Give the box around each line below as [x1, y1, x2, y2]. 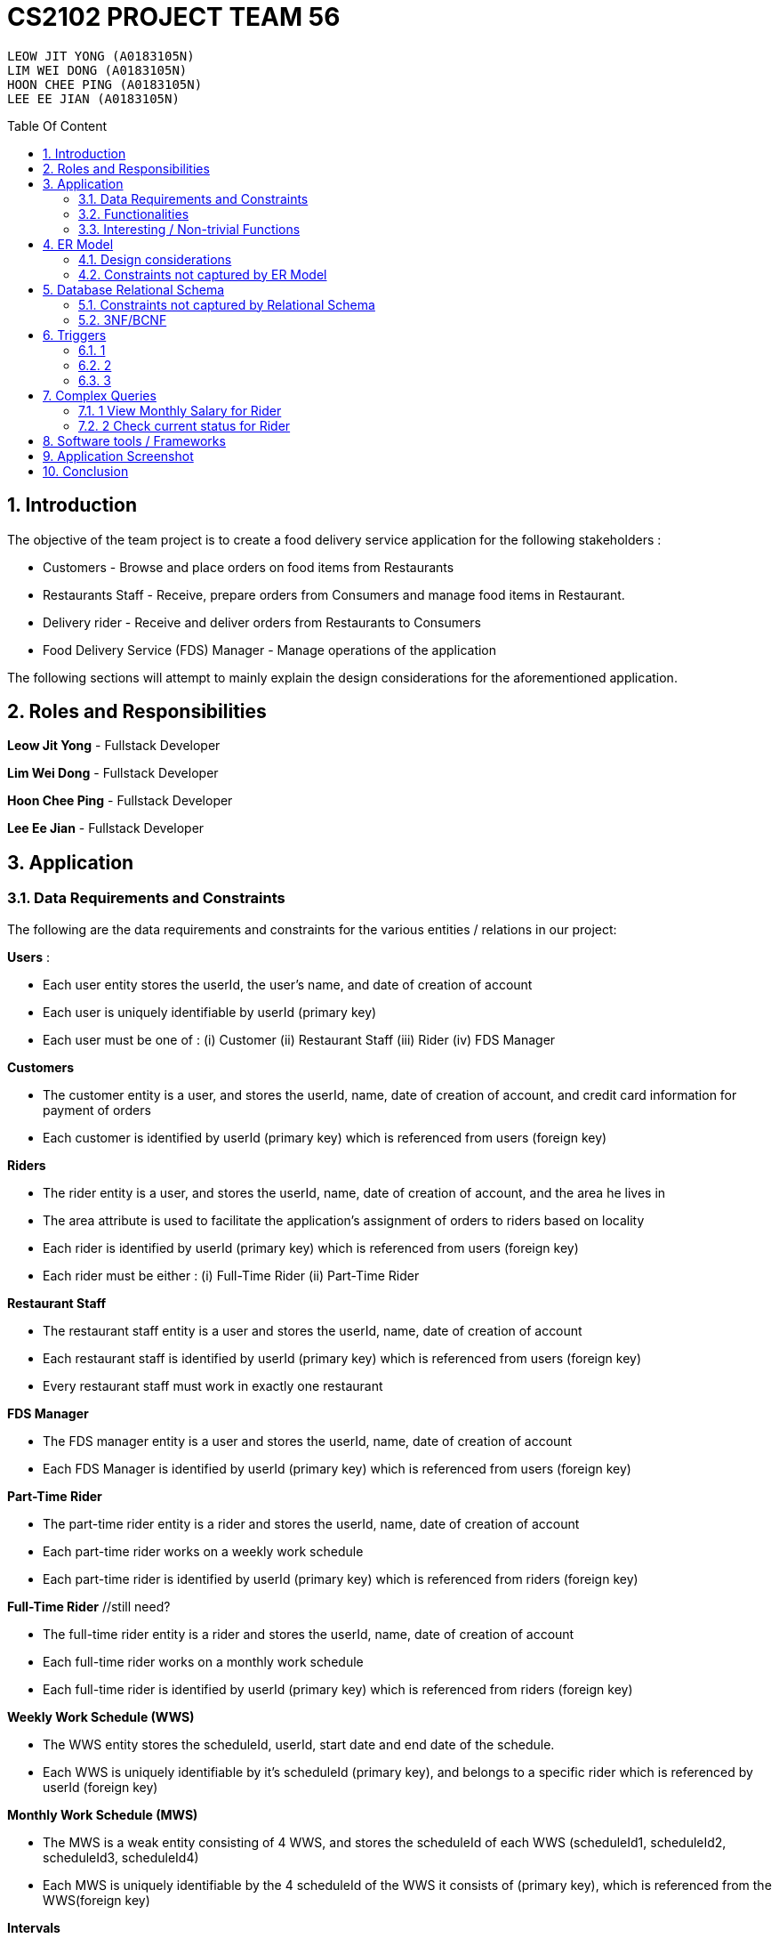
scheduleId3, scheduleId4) [43, 1849, 199, 1865]
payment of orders [43, 1102, 151, 1118]
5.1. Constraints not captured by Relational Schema [78, 296, 375, 312]
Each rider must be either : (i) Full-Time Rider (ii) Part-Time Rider [43, 1267, 420, 1283]
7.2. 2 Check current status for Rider [78, 417, 291, 433]
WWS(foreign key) [43, 1892, 150, 1908]
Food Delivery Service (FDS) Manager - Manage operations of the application [43, 642, 497, 658]
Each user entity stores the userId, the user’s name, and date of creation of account [43, 976, 533, 992]
